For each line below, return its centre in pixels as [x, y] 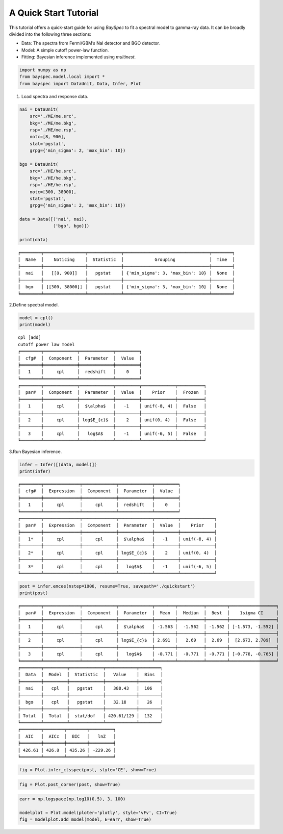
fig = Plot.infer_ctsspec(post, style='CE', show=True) [88, 770]
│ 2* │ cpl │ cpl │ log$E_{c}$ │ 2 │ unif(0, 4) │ [117, 553]
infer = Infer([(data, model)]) [58, 464]
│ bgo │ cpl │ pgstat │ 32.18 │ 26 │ [90, 702]
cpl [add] [29, 338]
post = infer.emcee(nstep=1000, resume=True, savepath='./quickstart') [107, 586]
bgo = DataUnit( [39, 164]
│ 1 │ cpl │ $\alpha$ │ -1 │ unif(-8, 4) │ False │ [112, 406]
